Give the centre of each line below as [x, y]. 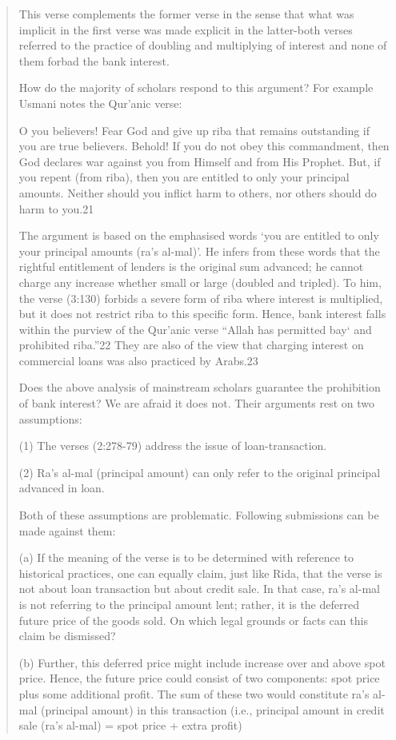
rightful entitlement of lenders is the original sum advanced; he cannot [191, 267]
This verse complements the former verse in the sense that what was [186, 14]
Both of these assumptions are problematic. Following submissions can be [199, 515]
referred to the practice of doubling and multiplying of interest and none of [203, 45]
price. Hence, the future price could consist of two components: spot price [199, 678]
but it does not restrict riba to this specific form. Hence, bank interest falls [202, 314]
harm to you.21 [56, 208]
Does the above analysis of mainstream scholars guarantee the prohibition [200, 387]
